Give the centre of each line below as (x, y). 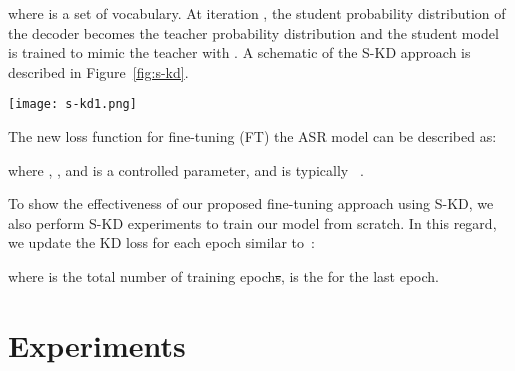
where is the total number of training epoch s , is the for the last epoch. (223, 276)
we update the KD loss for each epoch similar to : (161, 242)
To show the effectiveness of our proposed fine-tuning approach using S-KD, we (251, 203)
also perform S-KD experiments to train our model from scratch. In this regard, (252, 222)
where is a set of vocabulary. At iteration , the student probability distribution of (257, 13)
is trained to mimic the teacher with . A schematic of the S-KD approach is (239, 52)
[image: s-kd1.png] (72, 104)
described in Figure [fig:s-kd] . (98, 71)
